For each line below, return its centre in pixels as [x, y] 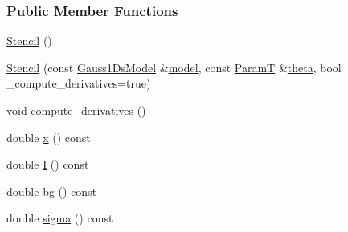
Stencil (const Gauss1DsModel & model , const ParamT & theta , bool [174, 67]
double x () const [49, 137]
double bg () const [52, 191]
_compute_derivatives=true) [79, 83]
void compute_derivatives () [76, 110]
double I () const [48, 164]
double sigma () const [60, 218]
